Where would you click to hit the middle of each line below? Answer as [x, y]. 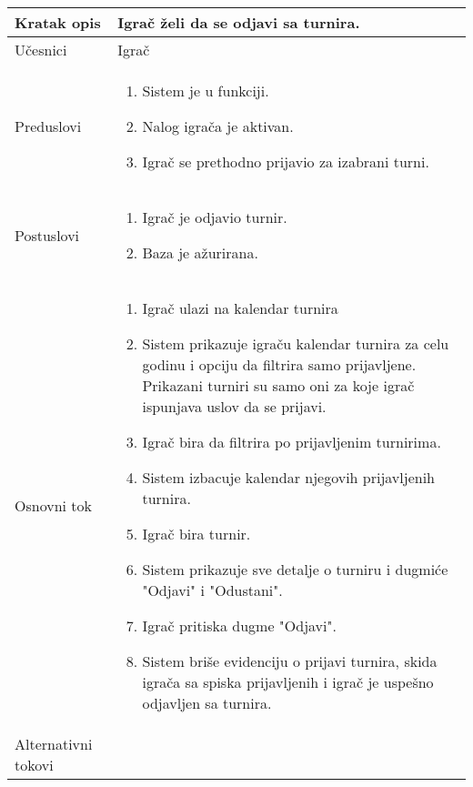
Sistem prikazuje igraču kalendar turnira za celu [296, 343]
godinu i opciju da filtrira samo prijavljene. [279, 364]
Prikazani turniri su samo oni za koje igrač [278, 385]
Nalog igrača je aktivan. [218, 126]
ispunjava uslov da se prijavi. [234, 406]
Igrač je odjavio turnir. [215, 217]
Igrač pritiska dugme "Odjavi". [239, 626]
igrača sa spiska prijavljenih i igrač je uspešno [288, 682]
